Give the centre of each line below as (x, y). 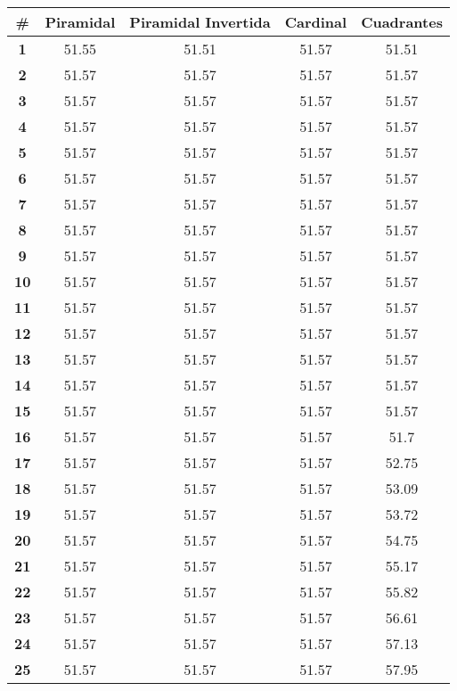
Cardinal (316, 22)
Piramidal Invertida (200, 22)
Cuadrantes (402, 22)
